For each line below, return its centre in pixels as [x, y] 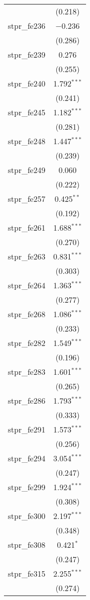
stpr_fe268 [27, 314]
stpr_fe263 [27, 256]
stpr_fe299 [27, 487]
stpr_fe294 [27, 458]
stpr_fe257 [27, 199]
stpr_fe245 [27, 112]
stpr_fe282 [27, 343]
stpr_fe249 [27, 170]
